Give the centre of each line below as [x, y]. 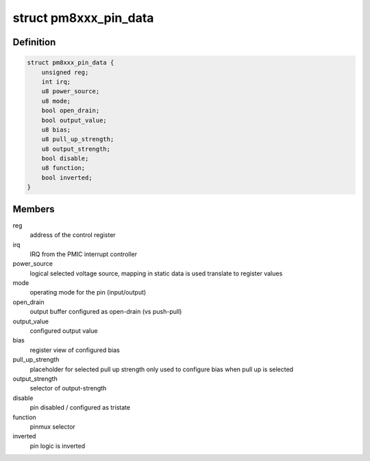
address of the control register [73, 235]
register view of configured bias [75, 350]
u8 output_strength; [76, 149]
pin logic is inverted [58, 446]
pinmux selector [52, 426]
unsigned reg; [65, 72]
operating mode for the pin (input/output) [88, 292]
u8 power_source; [71, 91]
